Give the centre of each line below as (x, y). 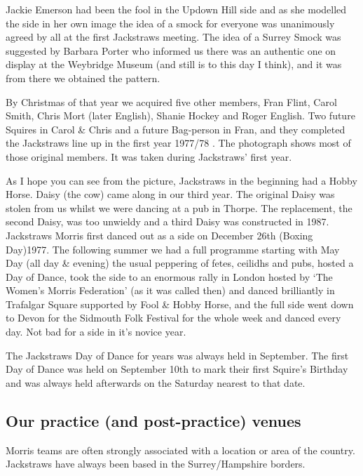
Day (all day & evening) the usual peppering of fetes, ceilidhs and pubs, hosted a (180, 263)
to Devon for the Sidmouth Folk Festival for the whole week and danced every (173, 318)
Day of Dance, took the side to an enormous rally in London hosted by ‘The (169, 276)
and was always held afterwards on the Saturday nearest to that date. (156, 382)
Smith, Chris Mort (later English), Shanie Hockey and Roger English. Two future (180, 115)
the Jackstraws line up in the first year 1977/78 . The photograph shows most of (178, 143)
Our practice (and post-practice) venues (153, 420)
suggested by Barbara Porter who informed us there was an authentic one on (171, 50)
